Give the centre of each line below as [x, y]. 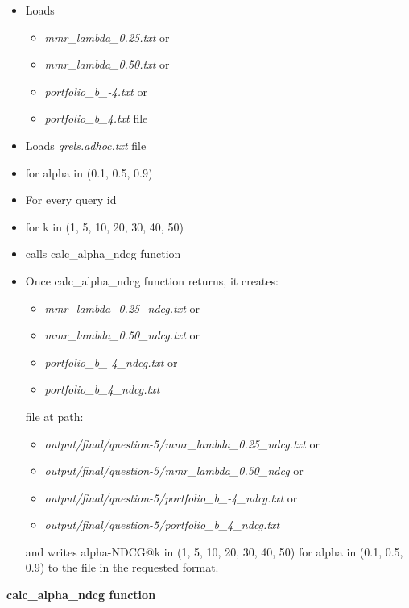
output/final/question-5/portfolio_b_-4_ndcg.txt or [171, 497]
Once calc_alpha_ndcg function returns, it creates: [152, 280]
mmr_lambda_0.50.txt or [107, 64]
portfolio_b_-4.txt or [96, 91]
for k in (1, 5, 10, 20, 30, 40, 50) [104, 226]
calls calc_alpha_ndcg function [103, 254]
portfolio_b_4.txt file [96, 118]
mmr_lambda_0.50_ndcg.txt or [122, 335]
